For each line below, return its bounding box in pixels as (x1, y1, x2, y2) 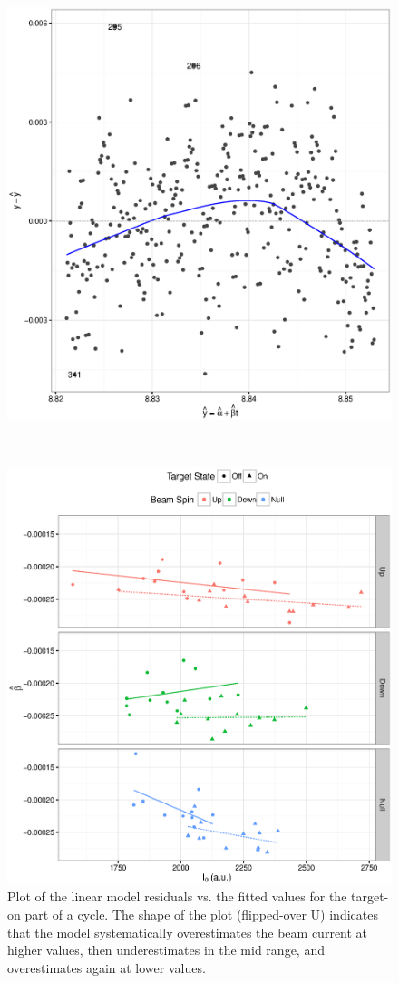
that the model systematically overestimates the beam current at (7, 922, 368, 941)
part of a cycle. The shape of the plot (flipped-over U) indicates (24, 904, 378, 923)
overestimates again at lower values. (7, 958, 206, 977)
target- (351, 887, 389, 906)
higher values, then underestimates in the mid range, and (7, 940, 325, 959)
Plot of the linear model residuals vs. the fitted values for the (7, 887, 347, 906)
